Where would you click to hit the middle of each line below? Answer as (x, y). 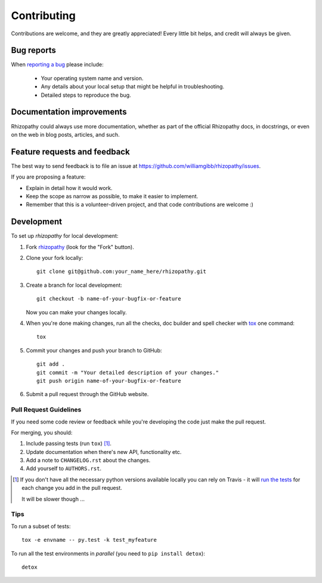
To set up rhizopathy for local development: (65, 236)
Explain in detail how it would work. (69, 188)
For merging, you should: (42, 432)
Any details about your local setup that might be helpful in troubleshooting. (133, 87)
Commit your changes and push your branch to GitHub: (94, 350)
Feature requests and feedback (71, 151)
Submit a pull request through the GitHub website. (87, 394)
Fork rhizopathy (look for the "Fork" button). (80, 247)
